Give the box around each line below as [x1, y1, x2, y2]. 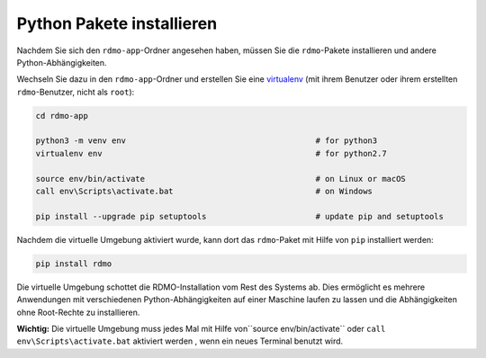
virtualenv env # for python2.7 [35, 148, 387, 158]
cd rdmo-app [35, 111, 89, 121]
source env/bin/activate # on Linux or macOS [35, 174, 407, 183]
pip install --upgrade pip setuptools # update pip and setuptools [35, 211, 445, 221]
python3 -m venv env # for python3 [35, 136, 378, 146]
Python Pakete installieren [16, 13, 218, 33]
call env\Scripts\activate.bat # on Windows [35, 186, 373, 197]
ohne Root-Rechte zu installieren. [16, 307, 140, 318]
